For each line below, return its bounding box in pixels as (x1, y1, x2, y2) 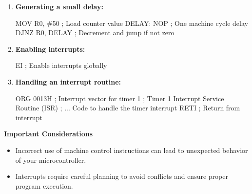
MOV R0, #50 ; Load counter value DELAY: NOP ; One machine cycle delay (15, 18, 248, 28)
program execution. (15, 180, 73, 191)
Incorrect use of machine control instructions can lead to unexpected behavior (15, 145, 248, 155)
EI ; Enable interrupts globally (15, 60, 107, 70)
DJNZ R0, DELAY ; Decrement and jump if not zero (15, 27, 174, 38)
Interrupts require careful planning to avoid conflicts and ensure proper (15, 171, 228, 181)
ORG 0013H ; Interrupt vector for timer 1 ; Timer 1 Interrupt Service (15, 93, 224, 103)
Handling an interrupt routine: (15, 76, 121, 86)
